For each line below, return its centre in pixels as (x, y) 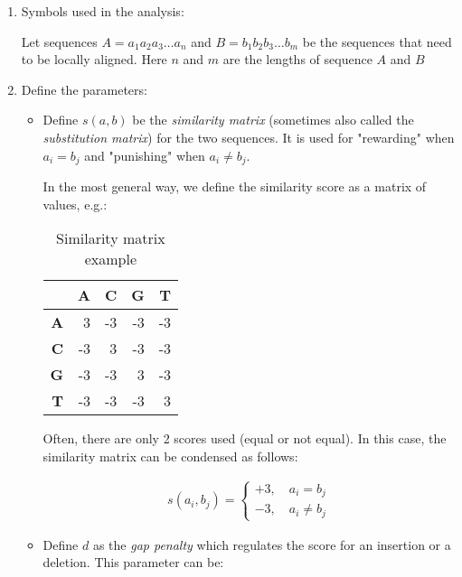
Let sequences (59, 41)
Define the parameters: (84, 89)
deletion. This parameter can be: (133, 562)
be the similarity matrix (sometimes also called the (273, 120)
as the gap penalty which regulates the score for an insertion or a (272, 544)
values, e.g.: (75, 204)
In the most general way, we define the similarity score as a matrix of (235, 186)
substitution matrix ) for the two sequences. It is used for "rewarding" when (249, 137)
